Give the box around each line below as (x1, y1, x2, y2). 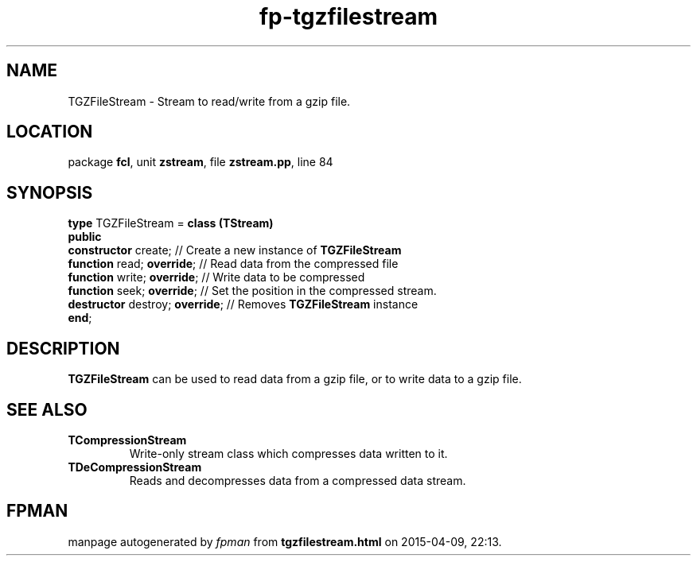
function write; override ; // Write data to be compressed (68, 270, 365, 285)
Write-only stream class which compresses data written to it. (129, 446, 448, 460)
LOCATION (6, 122, 93, 142)
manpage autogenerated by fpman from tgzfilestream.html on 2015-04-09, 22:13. (68, 534, 502, 548)
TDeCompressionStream (68, 459, 202, 474)
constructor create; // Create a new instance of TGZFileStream (68, 243, 402, 258)
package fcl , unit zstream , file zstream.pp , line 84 (68, 155, 333, 169)
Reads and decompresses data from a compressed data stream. (129, 473, 466, 487)
